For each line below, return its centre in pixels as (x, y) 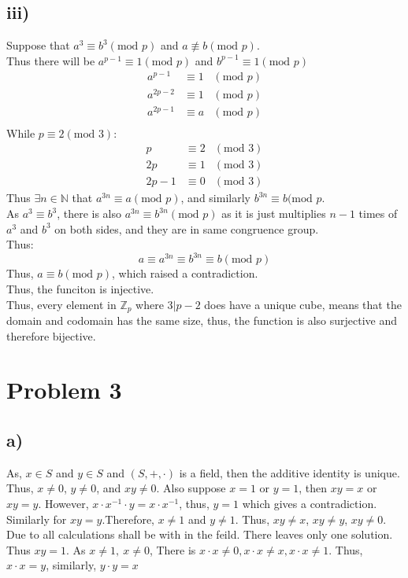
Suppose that (38, 45)
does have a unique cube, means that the (303, 304)
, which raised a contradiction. (185, 273)
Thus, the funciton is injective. (80, 288)
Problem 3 (64, 390)
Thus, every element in (61, 304)
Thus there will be (51, 60)
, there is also (89, 214)
